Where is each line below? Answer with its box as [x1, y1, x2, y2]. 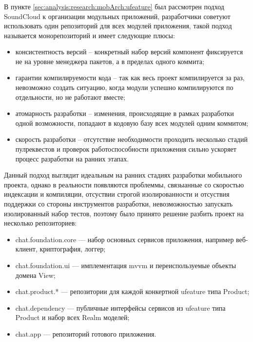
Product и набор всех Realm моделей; [15, 312, 130, 322]
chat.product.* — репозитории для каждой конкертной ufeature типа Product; [15, 286, 250, 296]
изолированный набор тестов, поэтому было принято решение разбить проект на [4, 208, 244, 218]
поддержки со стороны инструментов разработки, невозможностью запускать [4, 199, 233, 209]
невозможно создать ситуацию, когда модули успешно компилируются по [15, 82, 234, 92]
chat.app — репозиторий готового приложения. [15, 328, 156, 339]
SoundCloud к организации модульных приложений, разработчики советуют [4, 11, 231, 21]
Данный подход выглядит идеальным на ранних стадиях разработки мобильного [4, 170, 242, 180]
